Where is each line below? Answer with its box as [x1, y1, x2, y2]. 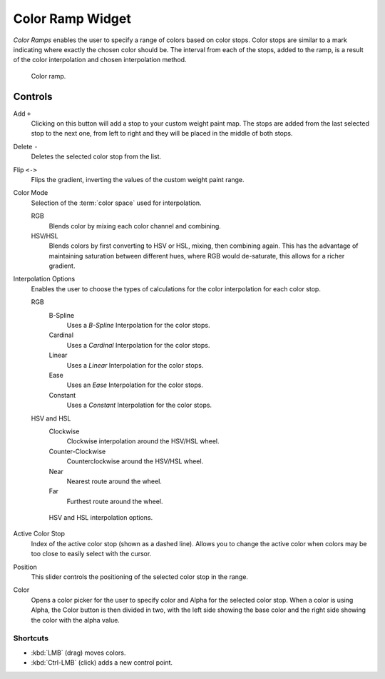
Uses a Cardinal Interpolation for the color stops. [66, 341, 210, 349]
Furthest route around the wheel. [66, 497, 163, 506]
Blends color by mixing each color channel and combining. [48, 221, 221, 230]
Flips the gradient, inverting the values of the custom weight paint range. [31, 175, 245, 183]
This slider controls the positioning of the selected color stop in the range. [31, 573, 249, 581]
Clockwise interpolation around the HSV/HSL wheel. [66, 437, 220, 446]
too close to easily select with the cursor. [31, 550, 152, 558]
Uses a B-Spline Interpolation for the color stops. [66, 321, 210, 330]
